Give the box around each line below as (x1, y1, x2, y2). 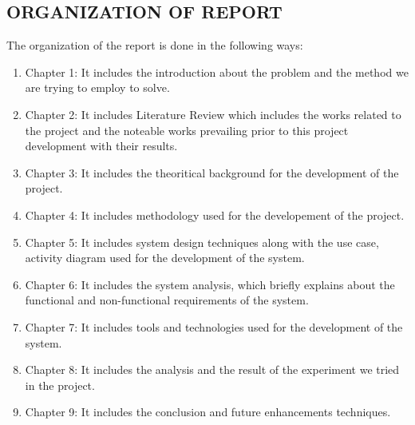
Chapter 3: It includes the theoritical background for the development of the (25, 164, 399, 181)
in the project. (25, 376, 95, 393)
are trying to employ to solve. (25, 79, 170, 96)
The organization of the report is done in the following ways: (6, 37, 303, 54)
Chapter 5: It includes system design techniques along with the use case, (25, 233, 379, 250)
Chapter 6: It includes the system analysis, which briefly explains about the (25, 276, 395, 292)
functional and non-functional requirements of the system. (25, 292, 309, 308)
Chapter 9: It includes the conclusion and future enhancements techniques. (25, 403, 391, 420)
